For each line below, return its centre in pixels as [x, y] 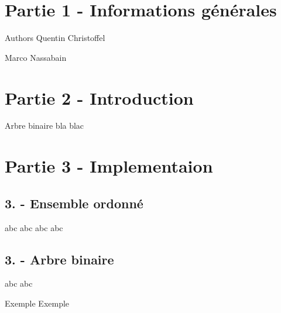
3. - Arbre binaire [59, 259]
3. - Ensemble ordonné [74, 203]
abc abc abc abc [34, 227]
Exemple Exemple [37, 303]
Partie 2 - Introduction [99, 97]
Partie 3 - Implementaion [109, 166]
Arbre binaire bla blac [44, 125]
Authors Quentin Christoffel [55, 38]
